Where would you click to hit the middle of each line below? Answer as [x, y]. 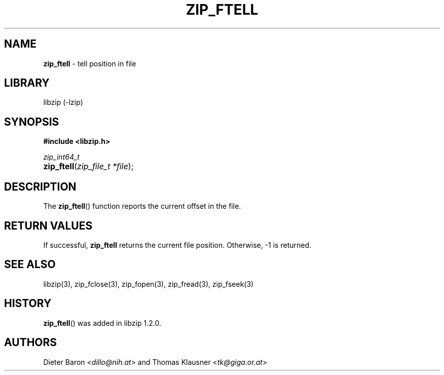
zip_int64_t [61, 157]
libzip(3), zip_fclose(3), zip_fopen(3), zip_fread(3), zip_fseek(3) [149, 284]
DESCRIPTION [40, 186]
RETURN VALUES [48, 226]
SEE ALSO [30, 265]
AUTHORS [31, 343]
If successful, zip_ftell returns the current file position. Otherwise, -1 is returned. [177, 245]
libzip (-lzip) [63, 102]
